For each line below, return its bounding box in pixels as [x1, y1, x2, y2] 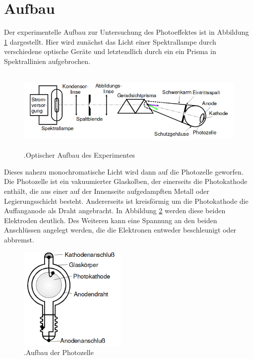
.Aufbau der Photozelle [24, 347, 94, 358]
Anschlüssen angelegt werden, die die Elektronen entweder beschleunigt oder [4, 225, 237, 235]
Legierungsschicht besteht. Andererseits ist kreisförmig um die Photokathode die [4, 195, 249, 206]
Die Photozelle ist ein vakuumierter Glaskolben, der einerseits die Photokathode [4, 176, 248, 186]
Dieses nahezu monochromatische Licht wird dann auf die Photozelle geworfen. [4, 166, 244, 177]
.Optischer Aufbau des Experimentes [24, 150, 135, 160]
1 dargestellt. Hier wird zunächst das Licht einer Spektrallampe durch [4, 36, 216, 47]
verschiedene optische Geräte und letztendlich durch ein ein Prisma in [4, 46, 216, 57]
